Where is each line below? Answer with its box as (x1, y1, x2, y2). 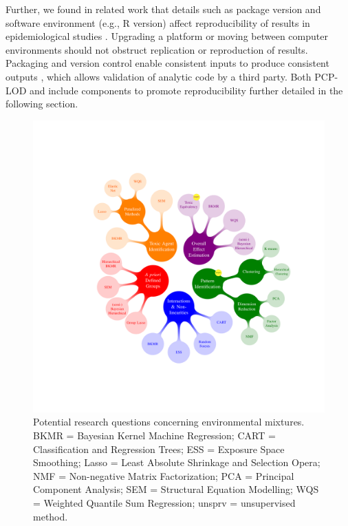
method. (33, 509, 68, 523)
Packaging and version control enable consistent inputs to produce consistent (6, 56, 329, 70)
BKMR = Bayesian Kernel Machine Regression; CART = (33, 428, 276, 442)
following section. (6, 96, 78, 111)
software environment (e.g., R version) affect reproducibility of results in (6, 15, 310, 30)
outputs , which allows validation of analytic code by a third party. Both (6, 69, 312, 83)
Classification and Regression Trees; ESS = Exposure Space (33, 441, 285, 456)
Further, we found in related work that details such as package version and (6, 2, 321, 16)
